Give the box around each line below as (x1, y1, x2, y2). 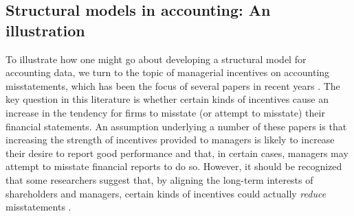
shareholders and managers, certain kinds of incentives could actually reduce (5, 186, 327, 200)
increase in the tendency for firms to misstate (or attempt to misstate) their (5, 105, 325, 119)
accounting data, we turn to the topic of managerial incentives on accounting (5, 65, 330, 80)
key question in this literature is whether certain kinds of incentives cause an (5, 92, 329, 106)
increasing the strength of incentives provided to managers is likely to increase (5, 132, 335, 147)
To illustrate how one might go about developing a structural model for (5, 51, 307, 66)
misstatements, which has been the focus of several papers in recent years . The (5, 78, 340, 93)
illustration (5, 19, 85, 40)
